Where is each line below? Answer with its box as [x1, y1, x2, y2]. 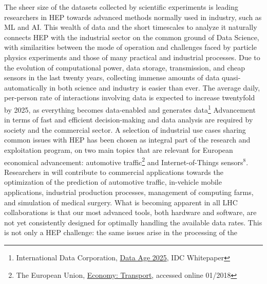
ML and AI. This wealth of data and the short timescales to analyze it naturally [4, 22, 257, 32]
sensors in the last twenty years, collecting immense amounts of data [4, 72, 220, 83]
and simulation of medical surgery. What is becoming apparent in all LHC [4, 197, 238, 207]
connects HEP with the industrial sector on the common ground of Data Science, [4, 31, 259, 42]
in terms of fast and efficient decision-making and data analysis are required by [4, 114, 253, 125]
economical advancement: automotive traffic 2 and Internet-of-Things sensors [4, 155, 243, 167]
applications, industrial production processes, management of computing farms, [4, 187, 254, 197]
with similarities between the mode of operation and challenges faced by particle [4, 42, 257, 52]
